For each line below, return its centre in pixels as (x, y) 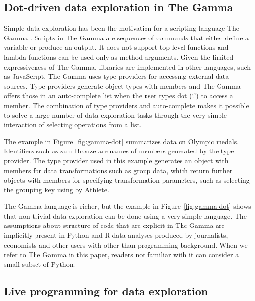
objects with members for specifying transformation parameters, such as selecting (127, 180)
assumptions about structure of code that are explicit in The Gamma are (114, 225)
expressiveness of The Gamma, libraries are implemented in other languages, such (127, 66)
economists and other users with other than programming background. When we (126, 245)
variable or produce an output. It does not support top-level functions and (116, 47)
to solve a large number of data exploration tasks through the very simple (116, 115)
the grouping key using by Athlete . (56, 189)
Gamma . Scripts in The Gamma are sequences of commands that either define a (127, 37)
